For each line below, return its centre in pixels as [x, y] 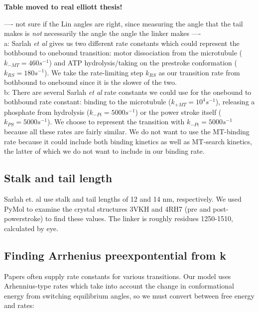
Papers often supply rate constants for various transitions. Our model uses [118, 276]
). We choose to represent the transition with [116, 122]
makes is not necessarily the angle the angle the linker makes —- [103, 33]
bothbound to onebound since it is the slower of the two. [90, 82]
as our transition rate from [199, 72]
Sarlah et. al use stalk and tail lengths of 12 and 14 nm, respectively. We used [123, 198]
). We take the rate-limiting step [94, 72]
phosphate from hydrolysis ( [47, 112]
